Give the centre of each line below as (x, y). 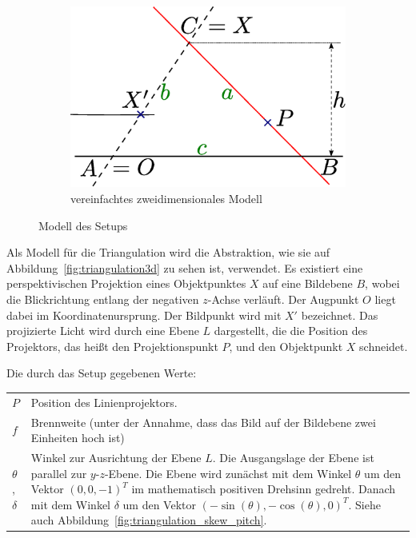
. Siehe (364, 504)
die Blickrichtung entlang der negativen (103, 299)
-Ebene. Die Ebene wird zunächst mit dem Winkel (228, 473)
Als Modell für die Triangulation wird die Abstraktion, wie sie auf (168, 252)
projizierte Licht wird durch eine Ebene (103, 331)
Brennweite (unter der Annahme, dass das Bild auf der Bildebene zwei (203, 422)
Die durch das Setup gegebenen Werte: (102, 373)
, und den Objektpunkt (286, 346)
